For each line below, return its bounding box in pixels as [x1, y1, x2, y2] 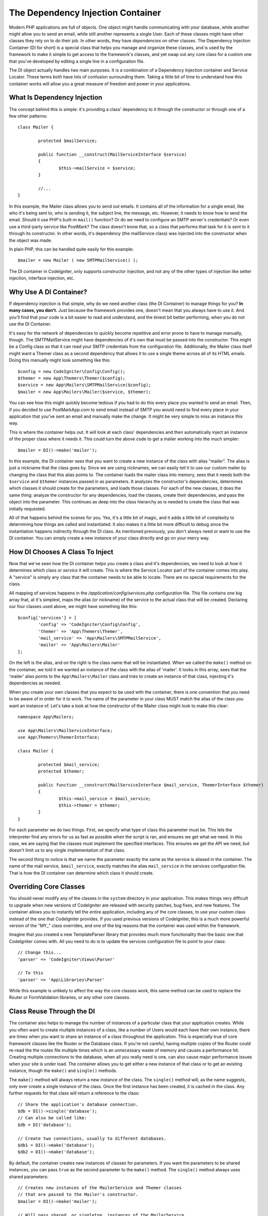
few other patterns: [9, 113, 48, 119]
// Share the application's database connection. [18, 1102, 139, 1107]
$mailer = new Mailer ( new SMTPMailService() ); [18, 258, 139, 263]
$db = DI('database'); [18, 1122, 72, 1127]
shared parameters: [9, 1174, 49, 1180]
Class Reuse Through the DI [9, 1007, 95, 1016]
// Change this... [18, 950, 62, 955]
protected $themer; [38, 769, 85, 774]
